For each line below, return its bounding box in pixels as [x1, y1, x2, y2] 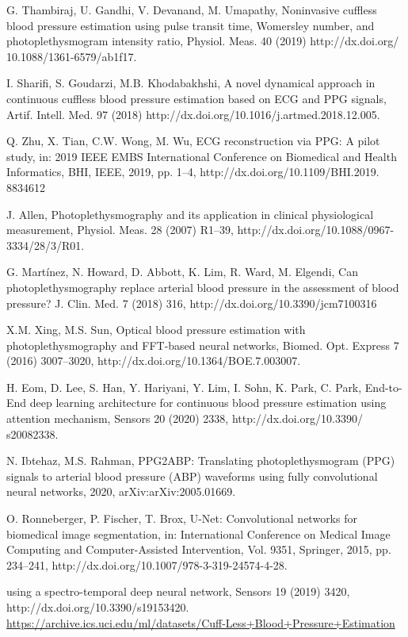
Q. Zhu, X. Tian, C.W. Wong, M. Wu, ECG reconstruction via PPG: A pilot [6, 132, 380, 149]
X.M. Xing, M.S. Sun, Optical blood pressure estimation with [6, 321, 306, 338]
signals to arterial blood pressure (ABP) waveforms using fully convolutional [6, 467, 378, 484]
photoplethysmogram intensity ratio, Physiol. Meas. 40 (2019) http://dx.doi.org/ [6, 33, 399, 49]
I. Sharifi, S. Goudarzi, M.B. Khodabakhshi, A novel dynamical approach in [6, 75, 376, 91]
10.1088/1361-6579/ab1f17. [6, 48, 137, 64]
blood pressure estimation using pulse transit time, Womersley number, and [6, 17, 375, 33]
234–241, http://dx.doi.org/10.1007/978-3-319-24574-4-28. [6, 556, 288, 573]
